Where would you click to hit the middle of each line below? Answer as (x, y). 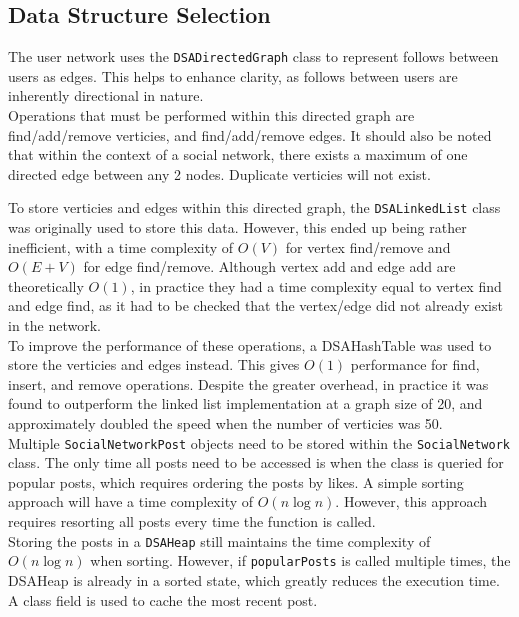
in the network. (54, 325)
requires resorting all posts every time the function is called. (192, 521)
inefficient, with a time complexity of (121, 246)
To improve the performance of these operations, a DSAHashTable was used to (250, 344)
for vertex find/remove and (368, 246)
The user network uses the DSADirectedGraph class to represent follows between (253, 56)
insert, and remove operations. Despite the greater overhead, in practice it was (248, 383)
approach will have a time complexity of (131, 501)
